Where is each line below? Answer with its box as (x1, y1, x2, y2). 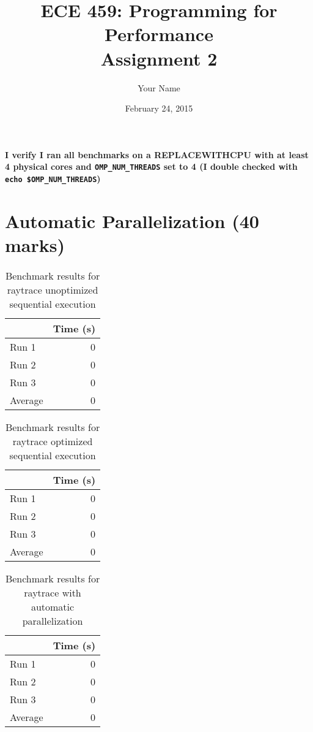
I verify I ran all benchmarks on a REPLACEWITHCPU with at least (5, 148, 309, 161)
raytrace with (24, 585, 81, 600)
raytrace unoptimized (7, 282, 98, 297)
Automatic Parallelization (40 (5, 208, 259, 233)
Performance (105, 21, 213, 47)
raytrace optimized (12, 433, 93, 448)
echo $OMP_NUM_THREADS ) (5, 172, 101, 185)
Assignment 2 (100, 45, 218, 71)
